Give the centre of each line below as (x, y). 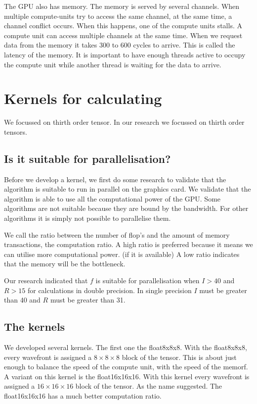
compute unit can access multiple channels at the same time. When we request (123, 35)
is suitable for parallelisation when (148, 280)
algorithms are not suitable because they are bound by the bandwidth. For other (126, 208)
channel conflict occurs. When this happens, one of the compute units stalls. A (123, 25)
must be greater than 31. (88, 300)
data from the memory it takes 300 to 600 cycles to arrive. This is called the (120, 45)
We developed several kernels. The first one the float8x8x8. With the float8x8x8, (126, 347)
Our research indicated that (46, 280)
